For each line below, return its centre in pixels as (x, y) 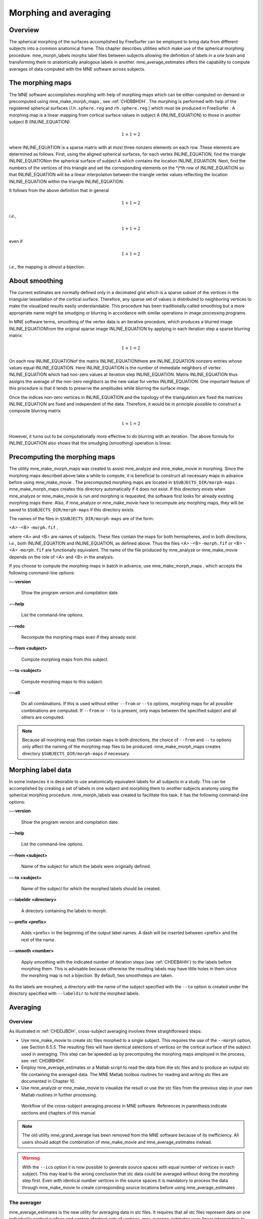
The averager (25, 1202)
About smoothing (36, 281)
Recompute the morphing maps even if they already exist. (79, 637)
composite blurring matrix (35, 411)
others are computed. (43, 717)
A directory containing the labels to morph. (64, 911)
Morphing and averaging (60, 13)
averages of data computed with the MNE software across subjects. (77, 69)
